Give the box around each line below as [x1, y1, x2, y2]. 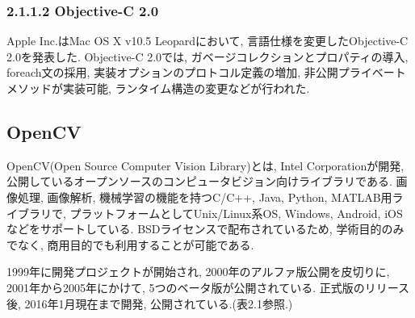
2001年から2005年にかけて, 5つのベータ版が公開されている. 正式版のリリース [6, 278, 409, 295]
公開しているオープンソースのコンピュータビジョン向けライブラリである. [6, 173, 392, 190]
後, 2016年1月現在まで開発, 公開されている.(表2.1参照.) [6, 295, 293, 312]
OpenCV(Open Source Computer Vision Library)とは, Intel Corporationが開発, [6, 157, 405, 174]
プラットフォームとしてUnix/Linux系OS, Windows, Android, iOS [69, 204, 403, 221]
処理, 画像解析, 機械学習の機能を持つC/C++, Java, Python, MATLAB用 [17, 188, 392, 205]
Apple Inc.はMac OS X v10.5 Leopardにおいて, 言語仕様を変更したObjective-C [6, 32, 409, 49]
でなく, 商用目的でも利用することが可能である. [6, 236, 254, 253]
